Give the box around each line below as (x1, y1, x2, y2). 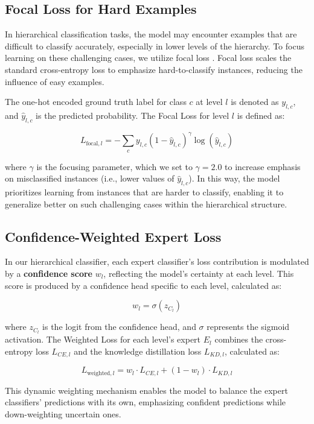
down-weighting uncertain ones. (5, 407, 121, 420)
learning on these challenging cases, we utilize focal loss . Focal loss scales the (5, 51, 292, 64)
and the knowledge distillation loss (74, 344, 202, 357)
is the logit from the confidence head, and (42, 320, 196, 333)
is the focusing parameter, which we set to (36, 160, 193, 172)
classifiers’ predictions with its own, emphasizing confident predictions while (5, 396, 286, 408)
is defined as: (237, 109, 285, 121)
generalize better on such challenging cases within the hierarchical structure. (5, 197, 287, 210)
